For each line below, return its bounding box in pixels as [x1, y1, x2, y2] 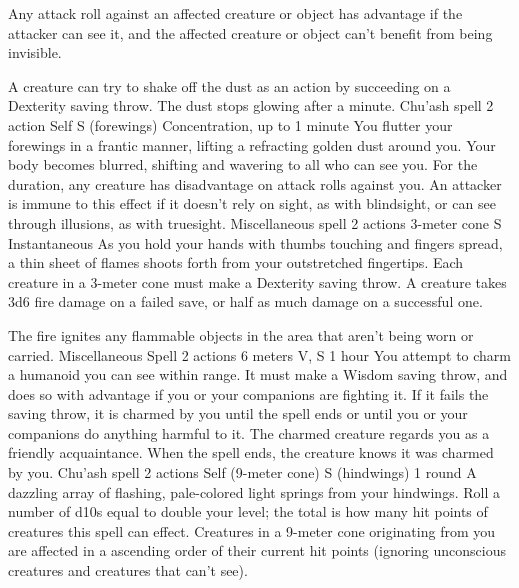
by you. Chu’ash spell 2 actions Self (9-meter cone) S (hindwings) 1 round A [8, 462, 477, 483]
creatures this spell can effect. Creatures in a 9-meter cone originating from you [8, 520, 496, 541]
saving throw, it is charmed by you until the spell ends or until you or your [8, 403, 468, 424]
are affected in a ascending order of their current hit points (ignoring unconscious [8, 540, 506, 561]
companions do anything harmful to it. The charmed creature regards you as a [8, 422, 490, 443]
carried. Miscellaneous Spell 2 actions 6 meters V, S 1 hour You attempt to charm [8, 344, 512, 365]
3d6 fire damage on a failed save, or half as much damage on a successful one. [8, 291, 483, 312]
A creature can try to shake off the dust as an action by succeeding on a [8, 75, 451, 96]
